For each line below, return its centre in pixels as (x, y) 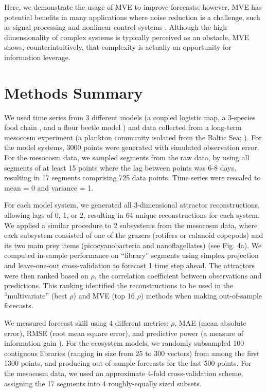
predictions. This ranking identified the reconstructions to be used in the (119, 285)
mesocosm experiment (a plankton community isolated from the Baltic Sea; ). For (133, 137)
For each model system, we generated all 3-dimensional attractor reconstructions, (132, 205)
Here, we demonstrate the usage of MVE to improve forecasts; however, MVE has (133, 7)
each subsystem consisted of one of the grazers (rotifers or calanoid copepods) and (134, 235)
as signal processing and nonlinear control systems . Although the (108, 27)
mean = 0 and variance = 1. (49, 187)
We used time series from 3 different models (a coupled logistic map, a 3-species (130, 117)
